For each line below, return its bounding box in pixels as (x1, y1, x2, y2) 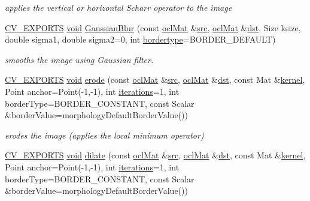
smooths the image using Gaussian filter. (5, 53, 154, 65)
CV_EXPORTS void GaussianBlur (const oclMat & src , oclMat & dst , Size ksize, (5, 21, 301, 34)
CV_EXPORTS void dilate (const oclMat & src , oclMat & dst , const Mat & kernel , (5, 149, 306, 161)
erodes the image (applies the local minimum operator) (5, 128, 204, 141)
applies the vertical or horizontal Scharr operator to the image (5, 1, 232, 13)
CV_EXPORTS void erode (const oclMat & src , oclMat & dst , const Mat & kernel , (5, 73, 305, 86)
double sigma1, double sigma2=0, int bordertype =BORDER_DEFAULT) (5, 33, 276, 46)
